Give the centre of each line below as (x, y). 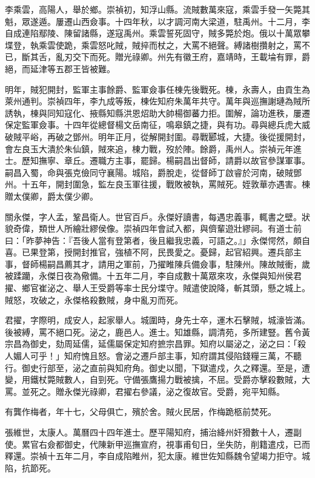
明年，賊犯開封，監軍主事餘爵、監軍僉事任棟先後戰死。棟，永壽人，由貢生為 (157, 89)
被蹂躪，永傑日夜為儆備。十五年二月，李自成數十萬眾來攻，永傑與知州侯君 (153, 276)
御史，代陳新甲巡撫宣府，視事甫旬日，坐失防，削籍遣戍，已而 (187, 444)
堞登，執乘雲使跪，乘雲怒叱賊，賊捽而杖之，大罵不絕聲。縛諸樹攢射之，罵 (153, 45)
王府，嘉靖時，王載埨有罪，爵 (250, 57)
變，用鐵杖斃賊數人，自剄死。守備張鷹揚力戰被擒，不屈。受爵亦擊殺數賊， (153, 379)
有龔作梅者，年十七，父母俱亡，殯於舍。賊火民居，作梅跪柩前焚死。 (141, 412)
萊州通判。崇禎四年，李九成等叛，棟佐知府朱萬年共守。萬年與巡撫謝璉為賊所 (157, 101)
